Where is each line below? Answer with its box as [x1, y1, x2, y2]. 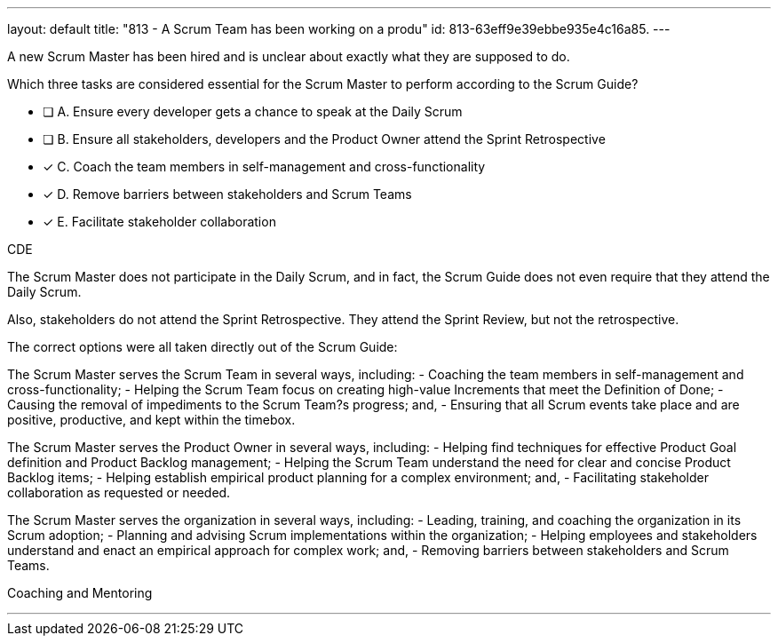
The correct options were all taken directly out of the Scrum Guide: [7, 339, 398, 354]
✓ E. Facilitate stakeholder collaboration [43, 214, 276, 229]
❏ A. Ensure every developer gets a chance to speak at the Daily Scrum [43, 104, 463, 119]
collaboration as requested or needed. [7, 485, 231, 500]
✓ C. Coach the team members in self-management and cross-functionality [43, 159, 486, 174]
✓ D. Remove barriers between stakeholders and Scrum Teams [43, 187, 412, 202]
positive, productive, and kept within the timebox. [7, 412, 296, 427]
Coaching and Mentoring [7, 585, 153, 600]
